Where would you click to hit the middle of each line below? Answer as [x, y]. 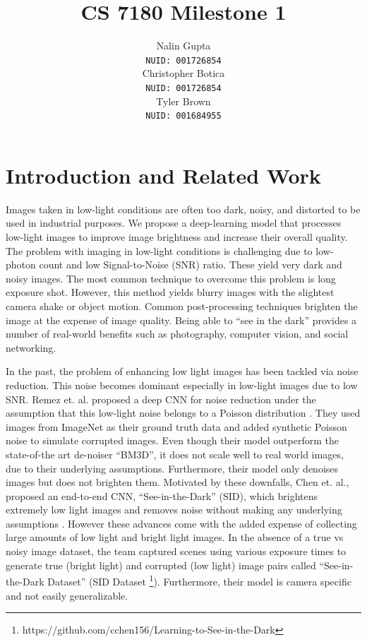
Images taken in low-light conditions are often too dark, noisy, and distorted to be [183, 209]
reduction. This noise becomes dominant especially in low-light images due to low [182, 385]
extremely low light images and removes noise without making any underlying [174, 510]
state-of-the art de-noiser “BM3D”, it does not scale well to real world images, [175, 454]
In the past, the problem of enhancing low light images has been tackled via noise [182, 371]
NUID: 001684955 [183, 116]
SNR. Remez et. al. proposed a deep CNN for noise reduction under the [161, 399]
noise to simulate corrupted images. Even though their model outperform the [172, 440]
